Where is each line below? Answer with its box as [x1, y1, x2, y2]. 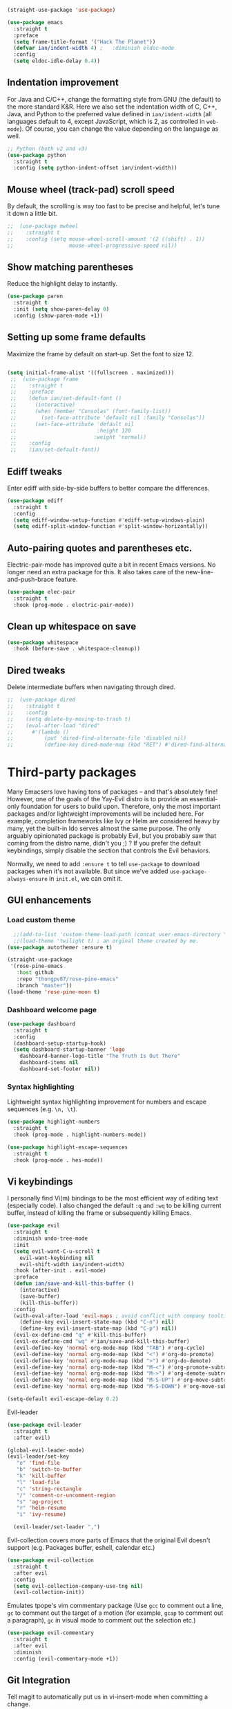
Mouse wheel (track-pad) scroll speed [7, 183, 175, 195]
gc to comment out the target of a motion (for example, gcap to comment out [7, 1609, 224, 1617]
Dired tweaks [7, 664, 66, 676]
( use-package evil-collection [7, 1557, 95, 1564]
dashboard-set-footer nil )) [19, 1066, 100, 1072]
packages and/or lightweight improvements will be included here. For [7, 810, 204, 818]
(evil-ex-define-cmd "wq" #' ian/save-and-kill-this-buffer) [13, 1338, 190, 1345]
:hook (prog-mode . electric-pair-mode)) [13, 601, 135, 608]
